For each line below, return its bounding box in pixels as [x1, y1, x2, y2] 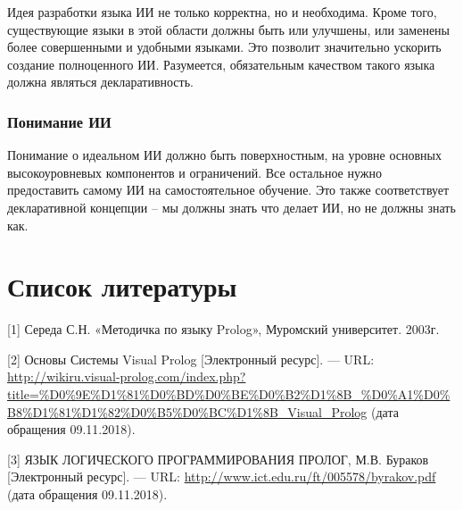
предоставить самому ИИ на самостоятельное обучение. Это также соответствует [7, 180, 450, 199]
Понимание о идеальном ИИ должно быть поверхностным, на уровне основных [7, 146, 442, 164]
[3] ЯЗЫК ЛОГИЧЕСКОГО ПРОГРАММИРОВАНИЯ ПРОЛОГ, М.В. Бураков [7, 449, 429, 468]
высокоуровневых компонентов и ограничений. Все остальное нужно [7, 163, 382, 181]
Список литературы [7, 268, 237, 305]
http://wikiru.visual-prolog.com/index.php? [7, 367, 246, 386]
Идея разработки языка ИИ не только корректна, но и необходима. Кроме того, [7, 3, 437, 21]
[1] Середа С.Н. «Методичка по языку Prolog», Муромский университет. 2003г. [7, 320, 440, 339]
